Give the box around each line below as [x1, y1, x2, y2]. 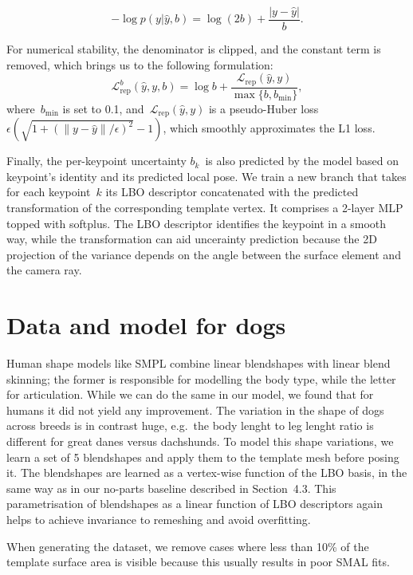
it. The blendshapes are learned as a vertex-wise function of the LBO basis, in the [6, 464, 407, 481]
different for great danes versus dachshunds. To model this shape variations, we [6, 433, 394, 450]
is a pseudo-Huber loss [208, 100, 319, 116]
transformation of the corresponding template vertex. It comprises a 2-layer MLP [6, 199, 403, 215]
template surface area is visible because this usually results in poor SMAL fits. [6, 553, 390, 570]
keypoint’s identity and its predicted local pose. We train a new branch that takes [6, 167, 407, 184]
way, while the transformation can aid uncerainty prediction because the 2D [6, 230, 377, 247]
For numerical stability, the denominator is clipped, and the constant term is [6, 41, 381, 57]
